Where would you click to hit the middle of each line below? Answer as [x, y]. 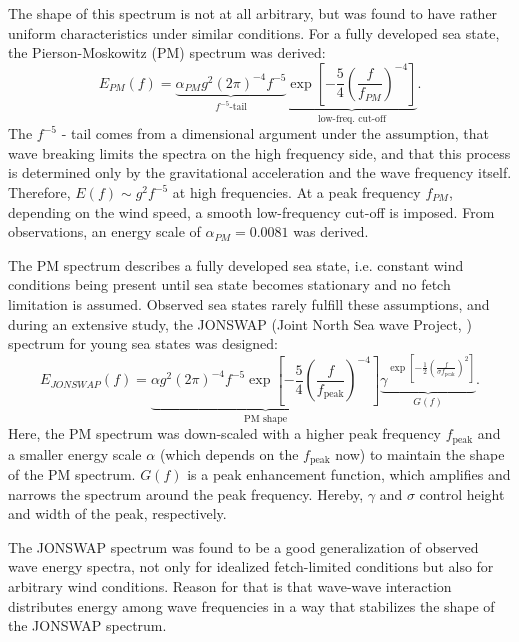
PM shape [266, 418]
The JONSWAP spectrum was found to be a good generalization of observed [243, 546]
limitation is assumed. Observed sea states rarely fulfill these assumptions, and [249, 303]
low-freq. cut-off [351, 118]
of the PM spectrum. [72, 474]
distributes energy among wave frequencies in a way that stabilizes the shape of [251, 605]
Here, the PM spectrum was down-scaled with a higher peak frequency [225, 433]
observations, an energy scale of [104, 231]
